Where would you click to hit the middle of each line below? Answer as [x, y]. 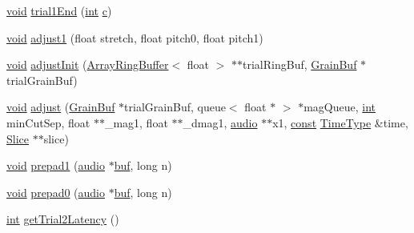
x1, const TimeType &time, [340, 122]
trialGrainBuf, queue [175, 107]
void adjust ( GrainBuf [61, 107]
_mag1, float [136, 122]
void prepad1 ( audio [56, 165]
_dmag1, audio [220, 122]
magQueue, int [340, 107]
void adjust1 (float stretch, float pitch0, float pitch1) [135, 37]
